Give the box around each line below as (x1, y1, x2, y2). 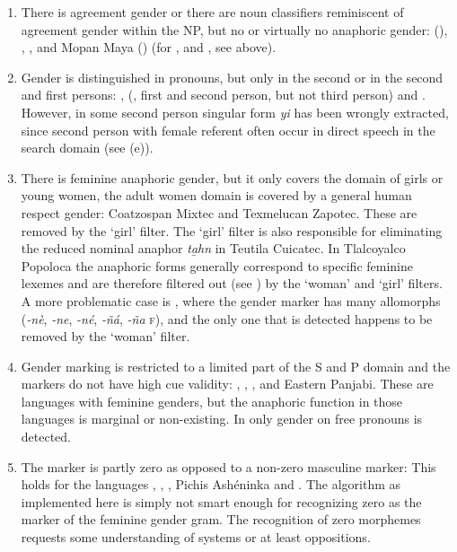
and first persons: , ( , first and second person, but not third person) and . (21, 85, 426, 104)
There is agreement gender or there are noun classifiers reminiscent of (21, 3, 404, 21)
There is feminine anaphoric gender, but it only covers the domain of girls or (21, 168, 444, 187)
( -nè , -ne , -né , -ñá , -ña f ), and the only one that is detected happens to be (21, 309, 433, 328)
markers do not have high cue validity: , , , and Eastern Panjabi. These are (21, 374, 434, 393)
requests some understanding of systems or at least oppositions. (21, 528, 371, 547)
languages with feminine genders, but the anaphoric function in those (21, 391, 403, 410)
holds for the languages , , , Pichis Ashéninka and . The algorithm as (21, 475, 401, 494)
